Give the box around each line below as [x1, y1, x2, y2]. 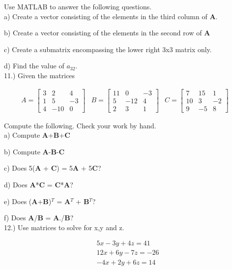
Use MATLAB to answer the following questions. [4, 1, 152, 11]
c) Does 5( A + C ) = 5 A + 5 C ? [4, 163, 101, 173]
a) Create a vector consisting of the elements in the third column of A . [4, 11, 218, 21]
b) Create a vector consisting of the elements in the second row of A [4, 28, 210, 38]
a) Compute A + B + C [4, 130, 70, 140]
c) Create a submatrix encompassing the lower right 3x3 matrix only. [4, 44, 212, 54]
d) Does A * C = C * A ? [4, 180, 73, 190]
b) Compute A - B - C [4, 146, 65, 156]
